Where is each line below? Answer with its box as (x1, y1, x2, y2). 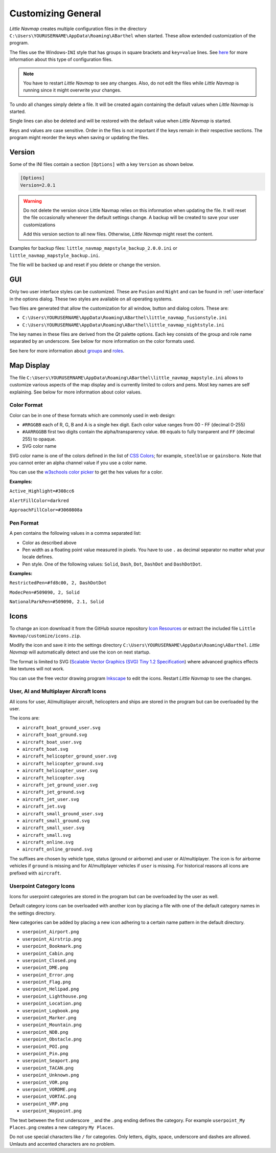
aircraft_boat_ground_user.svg (22, 725, 101, 730)
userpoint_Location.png (22, 1000, 82, 1007)
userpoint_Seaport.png (22, 1058, 79, 1064)
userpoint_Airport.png (22, 929, 79, 935)
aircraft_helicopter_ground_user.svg (22, 753, 117, 759)
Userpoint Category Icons (9, 883, 75, 890)
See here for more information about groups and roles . (9, 347, 125, 354)
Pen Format (9, 519, 39, 527)
